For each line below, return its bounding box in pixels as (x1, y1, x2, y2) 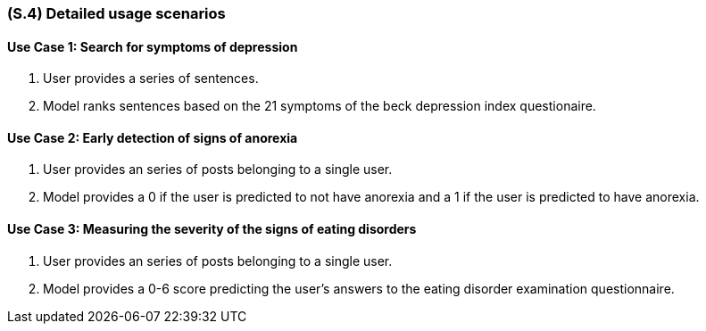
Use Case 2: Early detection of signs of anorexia (7, 129, 298, 145)
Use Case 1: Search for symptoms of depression (7, 38, 298, 54)
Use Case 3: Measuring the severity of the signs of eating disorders (7, 221, 417, 237)
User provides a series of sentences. (43, 70, 259, 87)
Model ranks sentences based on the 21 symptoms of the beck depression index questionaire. (43, 98, 596, 114)
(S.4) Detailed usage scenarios (7, 4, 226, 22)
